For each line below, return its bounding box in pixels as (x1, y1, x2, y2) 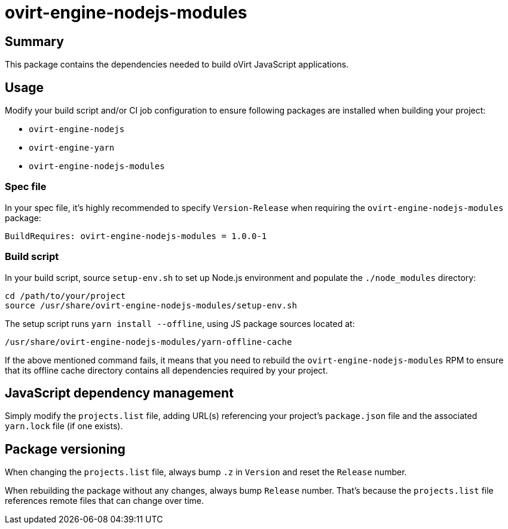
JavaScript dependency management (5, 385, 234, 400)
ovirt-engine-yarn (29, 143, 115, 153)
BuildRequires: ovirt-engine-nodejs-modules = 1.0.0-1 (5, 231, 267, 241)
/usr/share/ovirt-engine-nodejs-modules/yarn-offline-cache (5, 337, 292, 347)
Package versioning (5, 441, 126, 457)
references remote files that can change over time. (5, 496, 204, 506)
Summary (5, 33, 64, 49)
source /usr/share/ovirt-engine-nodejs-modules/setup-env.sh (5, 300, 297, 310)
